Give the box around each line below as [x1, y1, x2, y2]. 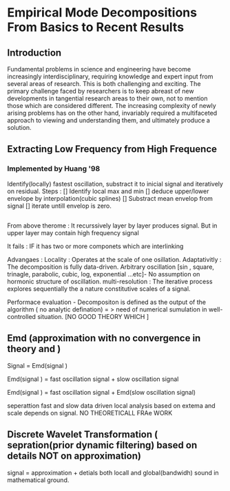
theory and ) [7, 343, 61, 355]
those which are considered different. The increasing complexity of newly [7, 102, 217, 109]
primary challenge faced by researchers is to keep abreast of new [7, 87, 194, 95]
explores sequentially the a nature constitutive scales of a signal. [7, 285, 191, 293]
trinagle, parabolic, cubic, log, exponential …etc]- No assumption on [7, 270, 200, 279]
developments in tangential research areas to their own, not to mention [7, 94, 208, 102]
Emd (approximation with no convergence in [7, 332, 201, 345]
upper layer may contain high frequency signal [7, 229, 139, 237]
